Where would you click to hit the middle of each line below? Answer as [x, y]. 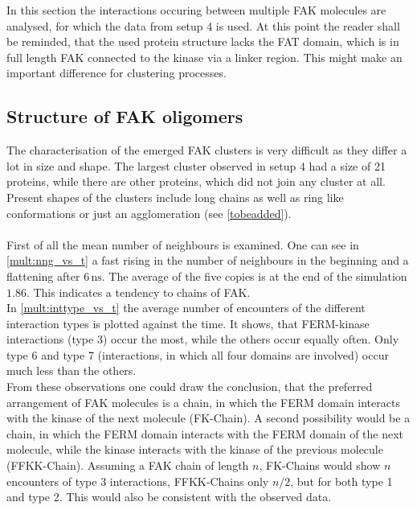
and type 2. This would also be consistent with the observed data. [169, 497]
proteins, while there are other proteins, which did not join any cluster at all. [196, 181]
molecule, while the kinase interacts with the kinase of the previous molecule [195, 449]
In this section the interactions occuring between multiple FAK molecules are [196, 10]
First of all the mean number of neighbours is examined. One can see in [183, 244]
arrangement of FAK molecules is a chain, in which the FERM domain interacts [203, 402]
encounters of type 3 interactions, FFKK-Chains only [138, 481]
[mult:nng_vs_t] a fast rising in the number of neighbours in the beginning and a [208, 260]
